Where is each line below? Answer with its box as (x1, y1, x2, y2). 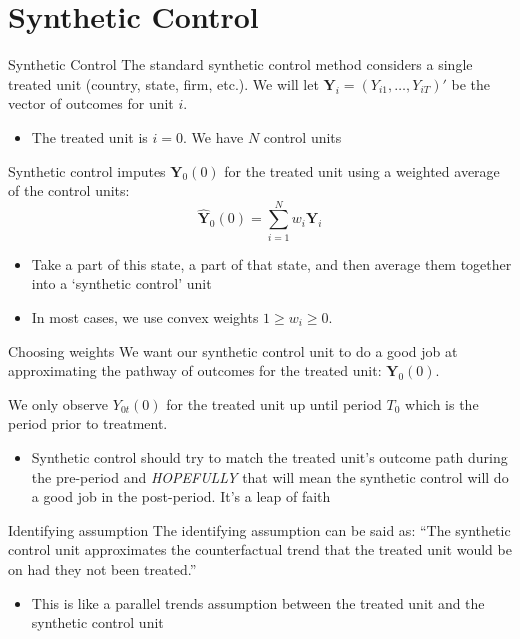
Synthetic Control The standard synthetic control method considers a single (8, 54, 473, 75)
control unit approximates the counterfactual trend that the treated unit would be (8, 539, 512, 560)
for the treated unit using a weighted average (224, 160, 500, 181)
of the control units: (8, 180, 130, 201)
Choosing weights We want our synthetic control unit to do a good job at (8, 340, 458, 361)
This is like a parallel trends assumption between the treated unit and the (31, 592, 485, 613)
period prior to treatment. (8, 413, 168, 434)
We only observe (8, 393, 109, 414)
